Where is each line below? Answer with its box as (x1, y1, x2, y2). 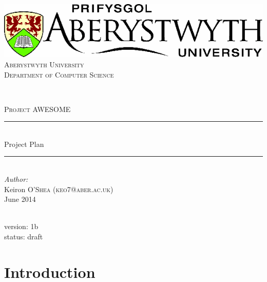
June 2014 (4, 194, 36, 204)
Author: (4, 174, 28, 184)
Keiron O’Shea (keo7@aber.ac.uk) (4, 183, 113, 194)
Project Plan (4, 138, 44, 149)
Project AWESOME (4, 103, 71, 114)
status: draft (4, 231, 43, 242)
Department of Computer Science (4, 69, 114, 80)
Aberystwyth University (4, 59, 84, 69)
